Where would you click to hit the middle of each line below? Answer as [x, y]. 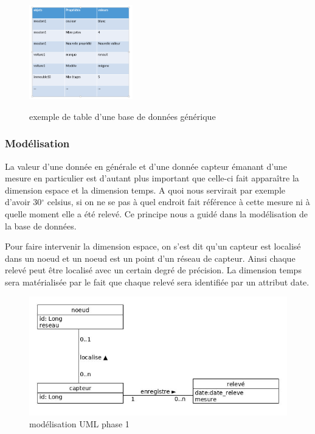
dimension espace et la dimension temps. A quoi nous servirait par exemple [145, 190]
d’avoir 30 [23, 202]
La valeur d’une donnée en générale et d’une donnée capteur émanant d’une [146, 166]
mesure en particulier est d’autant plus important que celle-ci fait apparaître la [152, 178]
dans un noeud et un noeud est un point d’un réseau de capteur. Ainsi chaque [150, 258]
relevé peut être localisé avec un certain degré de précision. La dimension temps [153, 270]
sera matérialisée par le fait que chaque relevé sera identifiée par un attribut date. [157, 282]
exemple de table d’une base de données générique [123, 116]
